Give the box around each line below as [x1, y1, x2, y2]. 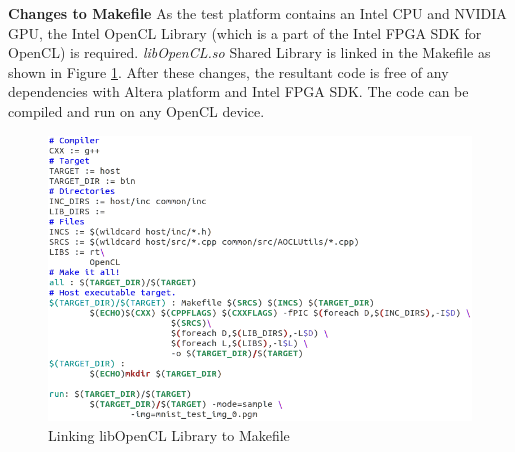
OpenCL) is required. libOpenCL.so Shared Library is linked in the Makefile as [8, 42, 491, 63]
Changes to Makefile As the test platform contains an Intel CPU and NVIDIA [8, 3, 507, 23]
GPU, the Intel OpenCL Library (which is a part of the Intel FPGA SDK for [8, 22, 482, 43]
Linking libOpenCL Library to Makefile [48, 424, 290, 445]
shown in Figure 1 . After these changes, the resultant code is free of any [8, 61, 449, 82]
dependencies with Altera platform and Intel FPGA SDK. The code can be [8, 81, 469, 102]
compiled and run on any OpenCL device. [8, 100, 265, 121]
